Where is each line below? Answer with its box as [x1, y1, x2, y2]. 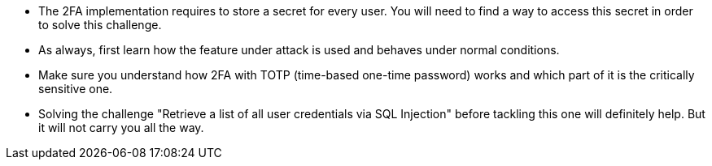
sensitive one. [38, 82, 113, 96]
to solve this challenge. [38, 18, 162, 32]
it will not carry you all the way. [38, 121, 204, 134]
